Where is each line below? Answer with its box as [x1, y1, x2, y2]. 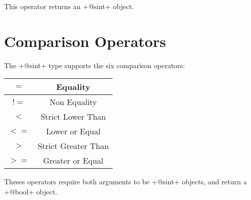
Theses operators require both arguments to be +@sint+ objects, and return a [4, 176, 247, 187]
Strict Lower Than [40, 111, 106, 123]
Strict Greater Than [37, 140, 109, 152]
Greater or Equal [43, 155, 104, 167]
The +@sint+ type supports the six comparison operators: [4, 60, 185, 70]
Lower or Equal [46, 125, 101, 137]
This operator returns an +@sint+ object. [4, 1, 134, 11]
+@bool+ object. [4, 186, 58, 196]
